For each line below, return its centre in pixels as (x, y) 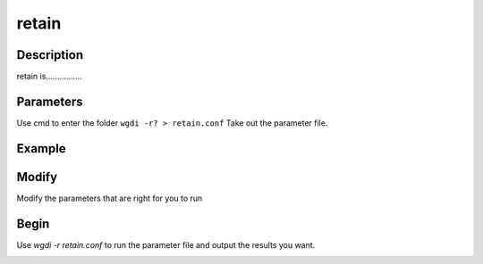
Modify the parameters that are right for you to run (110, 198)
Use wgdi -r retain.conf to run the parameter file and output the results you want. (166, 244)
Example (41, 148)
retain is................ (49, 77)
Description (50, 55)
